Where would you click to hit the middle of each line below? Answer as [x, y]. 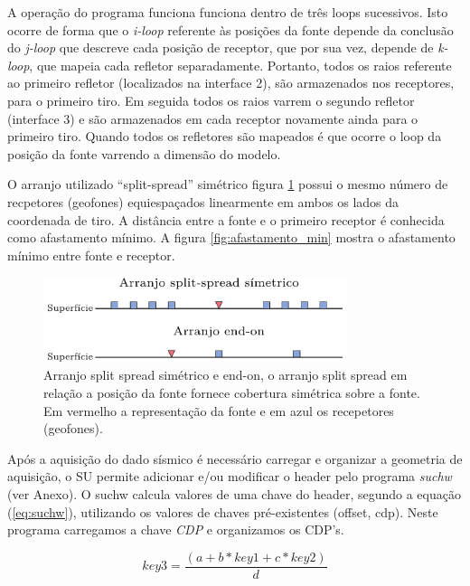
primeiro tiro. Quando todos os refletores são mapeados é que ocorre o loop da [225, 136]
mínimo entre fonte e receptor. [91, 255]
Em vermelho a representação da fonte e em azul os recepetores [219, 410]
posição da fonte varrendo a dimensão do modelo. [144, 153]
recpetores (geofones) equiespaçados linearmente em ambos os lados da [203, 201]
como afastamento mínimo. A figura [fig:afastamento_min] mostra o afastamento [231, 237]
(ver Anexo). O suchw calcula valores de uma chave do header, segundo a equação [234, 493]
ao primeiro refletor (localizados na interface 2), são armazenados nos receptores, [231, 83]
